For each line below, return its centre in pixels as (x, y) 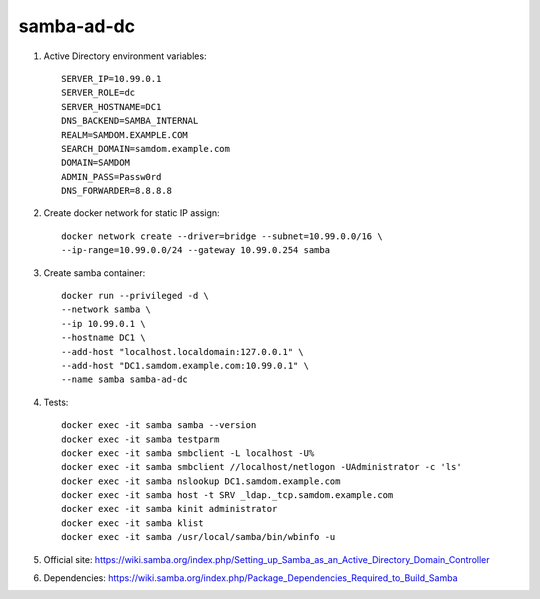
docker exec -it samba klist (132, 523)
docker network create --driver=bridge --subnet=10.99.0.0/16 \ (222, 236)
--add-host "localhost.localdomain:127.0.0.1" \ (182, 351)
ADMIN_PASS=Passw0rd (111, 176)
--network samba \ (106, 309)
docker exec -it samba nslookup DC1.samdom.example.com (201, 481)
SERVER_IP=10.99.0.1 (111, 78)
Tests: (56, 402)
